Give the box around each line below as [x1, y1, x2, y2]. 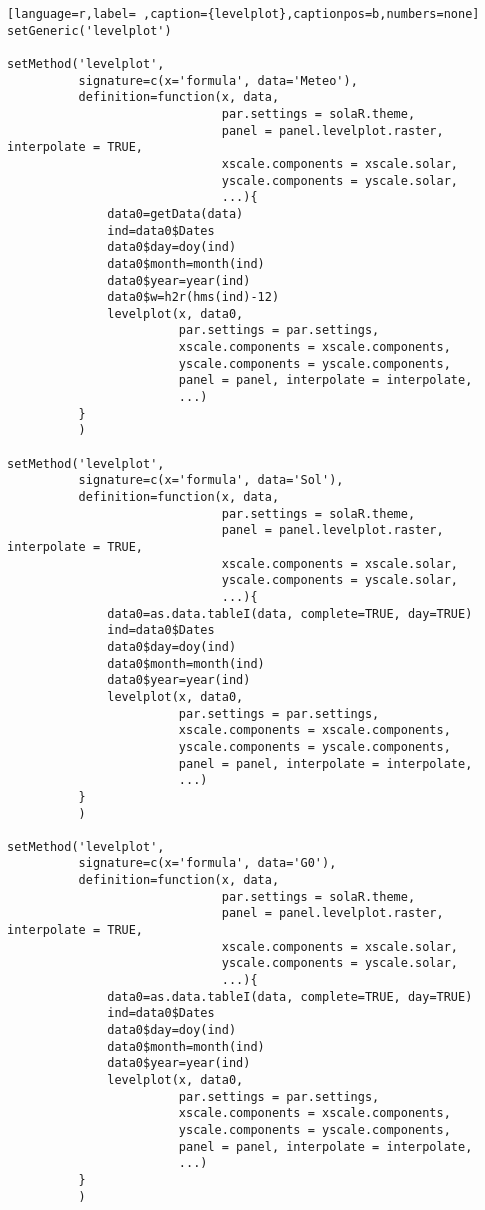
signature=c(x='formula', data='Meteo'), [78, 73, 358, 88]
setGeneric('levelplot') [7, 23, 172, 38]
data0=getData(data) [107, 206, 244, 221]
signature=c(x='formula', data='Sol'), [78, 473, 344, 488]
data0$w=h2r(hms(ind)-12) [107, 290, 280, 305]
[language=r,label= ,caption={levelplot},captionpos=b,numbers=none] [7, 7, 480, 21]
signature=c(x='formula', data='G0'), [78, 856, 337, 871]
